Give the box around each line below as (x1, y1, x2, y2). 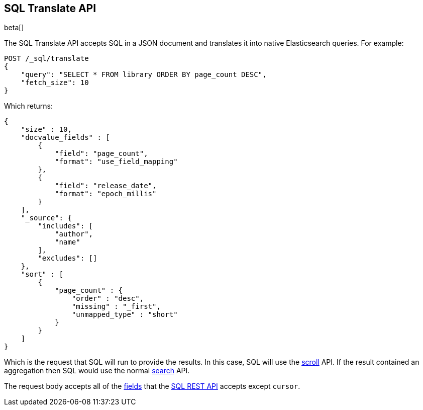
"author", (55, 230, 93, 238)
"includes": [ (38, 222, 93, 230)
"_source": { (21, 214, 72, 222)
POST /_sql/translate (4, 54, 89, 63)
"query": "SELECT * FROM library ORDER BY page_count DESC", (21, 70, 267, 79)
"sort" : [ (21, 270, 64, 279)
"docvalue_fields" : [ (21, 133, 110, 142)
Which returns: (4, 102, 53, 111)
